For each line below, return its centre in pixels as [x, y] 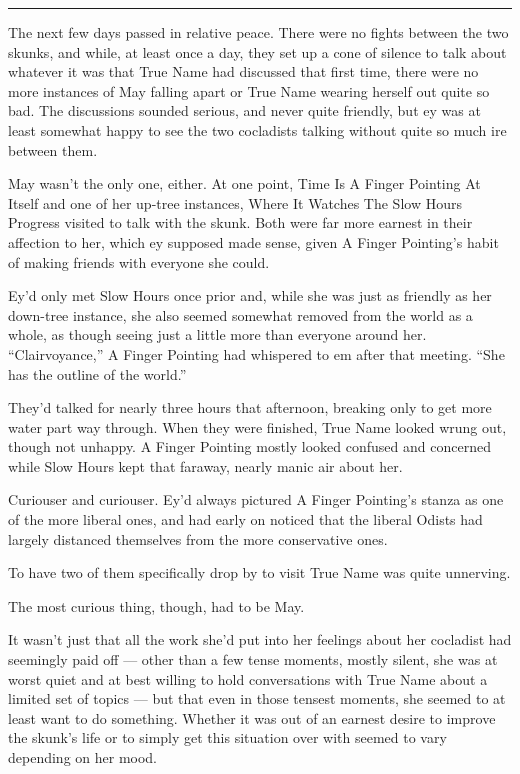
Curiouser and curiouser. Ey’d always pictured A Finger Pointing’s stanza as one [256, 499]
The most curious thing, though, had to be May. [156, 605]
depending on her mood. [83, 757]
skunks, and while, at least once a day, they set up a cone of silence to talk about [257, 51]
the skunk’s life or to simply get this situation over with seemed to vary [227, 737]
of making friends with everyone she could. [139, 261]
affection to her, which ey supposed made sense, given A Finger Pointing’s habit [253, 241]
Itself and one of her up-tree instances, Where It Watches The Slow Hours [235, 202]
